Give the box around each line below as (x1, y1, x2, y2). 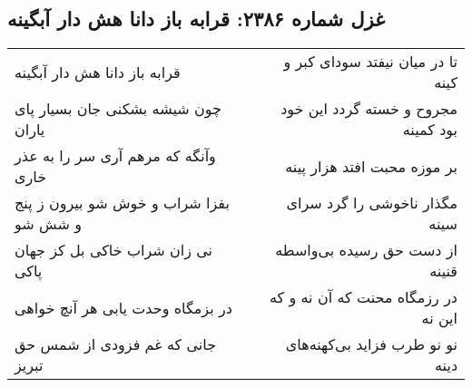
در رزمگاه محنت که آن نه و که (269, 286, 457, 308)
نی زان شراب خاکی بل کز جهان (15, 239, 213, 261)
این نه (421, 307, 457, 329)
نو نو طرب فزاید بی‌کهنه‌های (285, 334, 457, 355)
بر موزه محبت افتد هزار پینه (285, 155, 457, 177)
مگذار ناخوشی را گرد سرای (286, 192, 457, 214)
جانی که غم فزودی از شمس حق (15, 334, 217, 355)
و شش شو (15, 213, 82, 235)
